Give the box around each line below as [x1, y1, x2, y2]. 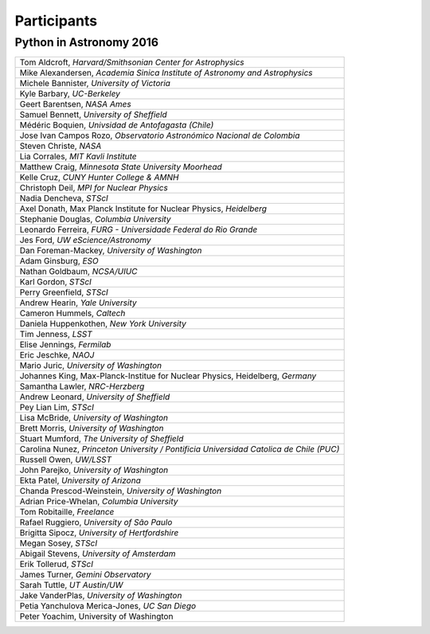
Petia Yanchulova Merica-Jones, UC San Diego [19, 601, 197, 612]
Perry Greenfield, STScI [19, 287, 109, 298]
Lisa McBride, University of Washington [19, 413, 169, 424]
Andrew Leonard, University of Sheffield [19, 391, 170, 402]
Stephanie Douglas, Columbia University [19, 213, 171, 225]
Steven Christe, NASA [19, 140, 102, 151]
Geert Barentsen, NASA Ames [19, 99, 131, 110]
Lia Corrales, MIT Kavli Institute [19, 151, 137, 162]
